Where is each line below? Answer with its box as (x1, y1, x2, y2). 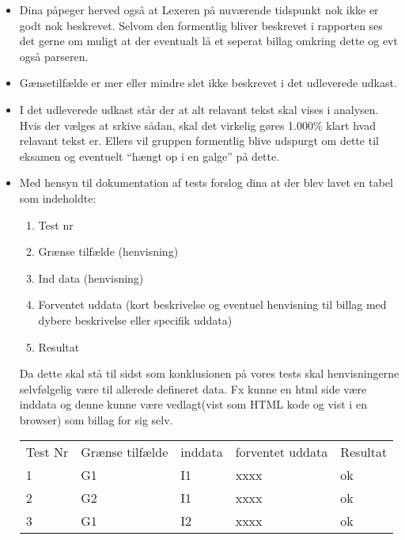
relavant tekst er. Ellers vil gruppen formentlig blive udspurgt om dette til (19, 132, 379, 149)
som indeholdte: (19, 189, 97, 206)
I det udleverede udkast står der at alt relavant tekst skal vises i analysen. (19, 101, 379, 117)
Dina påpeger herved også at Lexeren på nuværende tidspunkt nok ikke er (19, 2, 379, 17)
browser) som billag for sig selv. (19, 411, 173, 428)
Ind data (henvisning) (38, 269, 144, 286)
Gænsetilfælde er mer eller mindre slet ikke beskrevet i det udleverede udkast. (19, 74, 397, 91)
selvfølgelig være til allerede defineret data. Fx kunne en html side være (19, 380, 367, 397)
